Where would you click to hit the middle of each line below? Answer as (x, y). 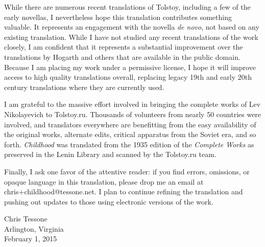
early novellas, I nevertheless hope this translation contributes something (118, 17)
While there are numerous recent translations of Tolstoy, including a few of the (127, 7)
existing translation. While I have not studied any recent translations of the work (131, 37)
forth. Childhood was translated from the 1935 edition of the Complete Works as (129, 144)
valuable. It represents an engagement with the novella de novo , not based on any (132, 27)
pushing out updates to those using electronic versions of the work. (109, 201)
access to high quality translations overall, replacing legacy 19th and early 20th (128, 77)
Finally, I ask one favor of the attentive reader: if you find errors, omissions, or (127, 171)
